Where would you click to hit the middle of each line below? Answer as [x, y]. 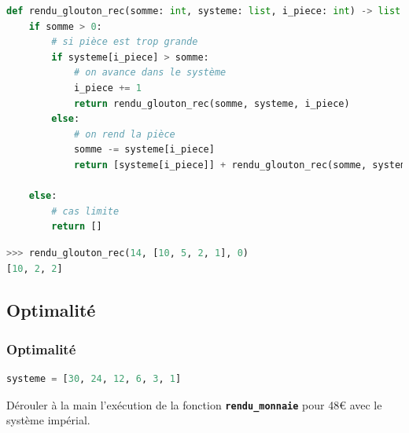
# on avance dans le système [150, 73]
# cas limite [85, 211]
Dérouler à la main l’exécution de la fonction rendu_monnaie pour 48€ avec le [194, 404]
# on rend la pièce [124, 134]
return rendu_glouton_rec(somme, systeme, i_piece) [212, 103]
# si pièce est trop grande [125, 42]
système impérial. [48, 420]
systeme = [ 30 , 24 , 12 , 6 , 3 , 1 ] [94, 379]
